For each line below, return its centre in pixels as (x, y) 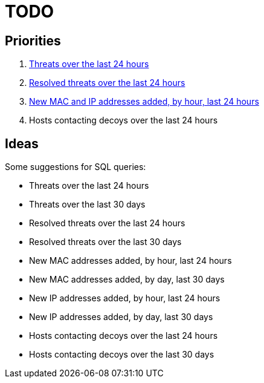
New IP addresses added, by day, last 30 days (121, 317)
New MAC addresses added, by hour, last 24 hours (130, 261)
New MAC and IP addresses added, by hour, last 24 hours (144, 102)
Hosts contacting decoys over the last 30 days (122, 355)
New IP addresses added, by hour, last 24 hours (125, 298)
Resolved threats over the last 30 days (105, 242)
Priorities (33, 41)
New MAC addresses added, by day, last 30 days (127, 280)
